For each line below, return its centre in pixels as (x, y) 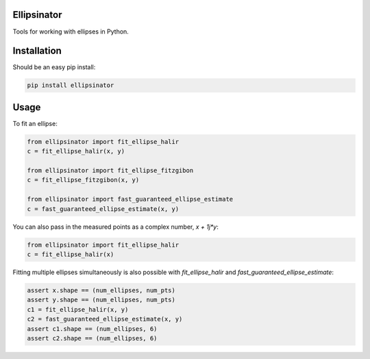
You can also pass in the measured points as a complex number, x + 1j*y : (116, 227)
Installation (37, 51)
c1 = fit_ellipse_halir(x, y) (78, 309)
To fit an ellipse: (35, 123)
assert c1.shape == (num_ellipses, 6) (92, 329)
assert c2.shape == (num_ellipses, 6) (92, 338)
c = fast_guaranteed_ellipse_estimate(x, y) (103, 209)
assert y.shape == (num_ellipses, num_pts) (101, 300)
